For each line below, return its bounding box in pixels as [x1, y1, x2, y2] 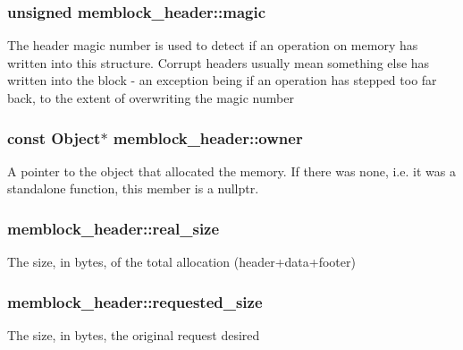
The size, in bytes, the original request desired [7, 326, 260, 345]
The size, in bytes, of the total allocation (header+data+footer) [7, 252, 356, 271]
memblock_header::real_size [7, 217, 220, 239]
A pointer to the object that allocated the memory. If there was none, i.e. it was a [7, 161, 456, 180]
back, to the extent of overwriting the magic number [7, 89, 294, 107]
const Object [7, 126, 101, 149]
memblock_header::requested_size [7, 290, 263, 312]
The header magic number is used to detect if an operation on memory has [7, 36, 418, 55]
